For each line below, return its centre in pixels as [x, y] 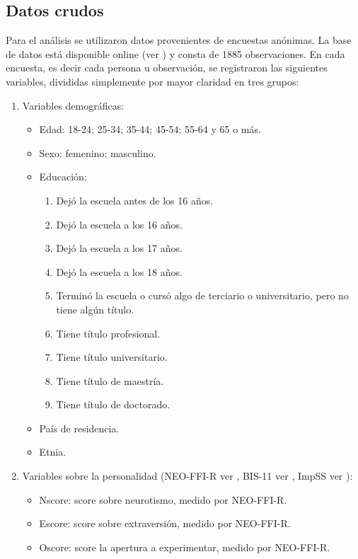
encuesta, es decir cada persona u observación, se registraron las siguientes [167, 68]
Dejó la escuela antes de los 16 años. [135, 200]
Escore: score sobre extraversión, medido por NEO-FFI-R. [165, 523]
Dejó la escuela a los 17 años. [119, 248]
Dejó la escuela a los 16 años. [119, 224]
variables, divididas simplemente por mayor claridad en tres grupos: [152, 81]
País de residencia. [79, 428]
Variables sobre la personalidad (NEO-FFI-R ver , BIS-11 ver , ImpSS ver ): [187, 476]
